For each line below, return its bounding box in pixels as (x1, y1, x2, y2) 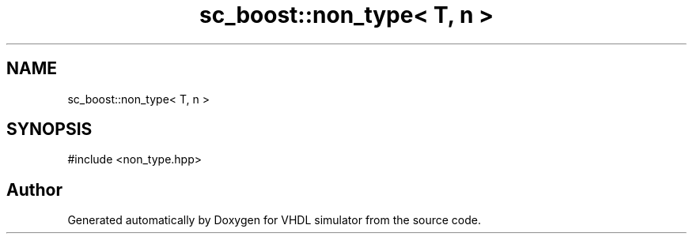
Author (6, 179, 62, 200)
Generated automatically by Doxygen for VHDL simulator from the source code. (67, 213, 482, 227)
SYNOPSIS (6, 119, 93, 140)
